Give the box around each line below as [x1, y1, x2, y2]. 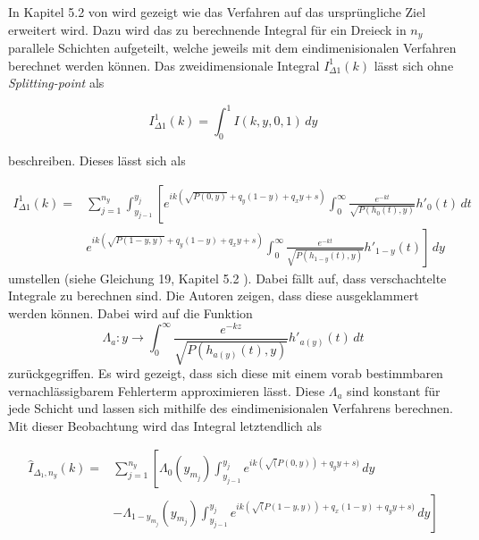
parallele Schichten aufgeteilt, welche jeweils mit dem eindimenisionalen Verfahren [8, 38, 457, 57]
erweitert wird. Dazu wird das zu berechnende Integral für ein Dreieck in [8, 20, 407, 38]
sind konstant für [347, 381, 441, 400]
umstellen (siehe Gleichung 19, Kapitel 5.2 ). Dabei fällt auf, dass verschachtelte [8, 268, 447, 287]
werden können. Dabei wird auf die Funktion [8, 303, 253, 322]
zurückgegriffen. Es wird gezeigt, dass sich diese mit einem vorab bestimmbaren [8, 364, 443, 383]
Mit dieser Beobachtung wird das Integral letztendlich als [8, 416, 322, 435]
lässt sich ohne [374, 55, 454, 74]
